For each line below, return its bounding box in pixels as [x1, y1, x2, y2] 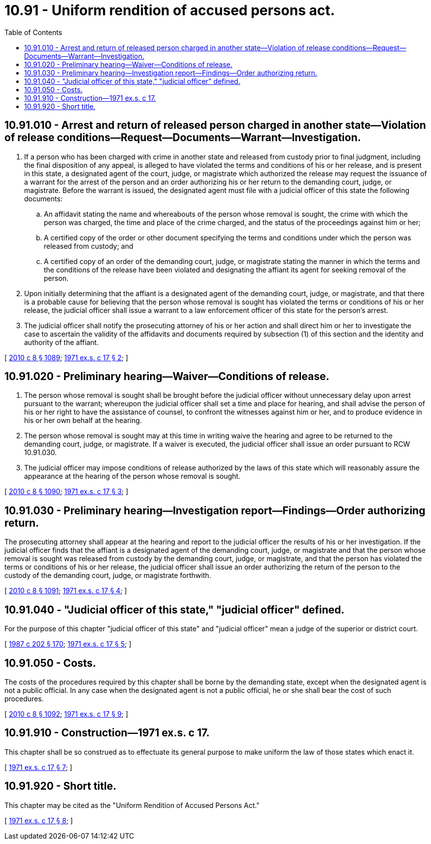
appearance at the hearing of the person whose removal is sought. [24, 472, 240, 481]
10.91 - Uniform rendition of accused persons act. [4, 2, 335, 19]
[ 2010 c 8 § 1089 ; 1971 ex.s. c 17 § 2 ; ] [4, 353, 129, 362]
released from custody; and [44, 241, 133, 250]
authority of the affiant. [24, 338, 99, 346]
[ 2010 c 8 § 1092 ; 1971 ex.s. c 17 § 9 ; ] [4, 709, 129, 718]
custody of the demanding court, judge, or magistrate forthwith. [4, 571, 211, 580]
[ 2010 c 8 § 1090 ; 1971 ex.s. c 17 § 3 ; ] [4, 487, 129, 496]
